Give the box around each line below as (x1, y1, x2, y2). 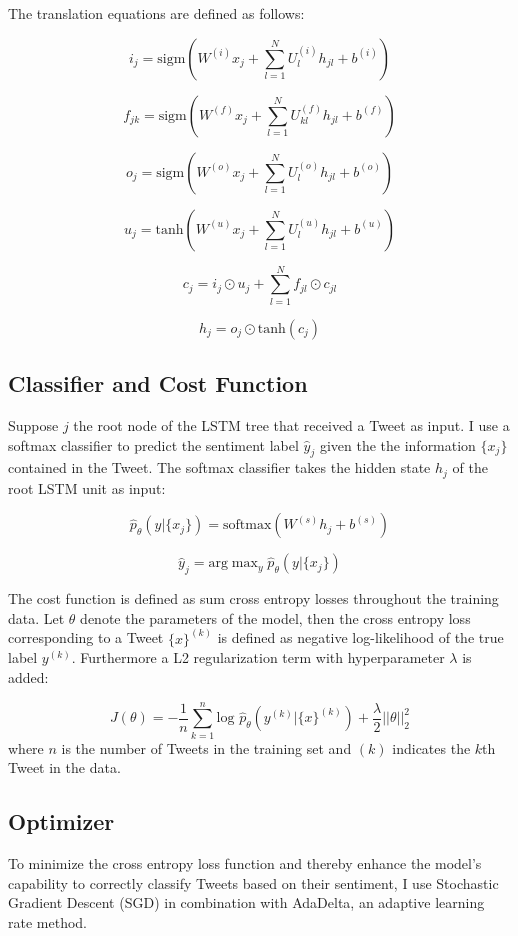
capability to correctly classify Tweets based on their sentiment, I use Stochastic (8, 872, 499, 893)
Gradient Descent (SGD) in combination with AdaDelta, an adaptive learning (8, 892, 485, 913)
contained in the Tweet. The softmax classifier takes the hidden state (8, 457, 431, 478)
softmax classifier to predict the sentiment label (8, 434, 299, 455)
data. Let (8, 607, 65, 628)
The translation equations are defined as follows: (8, 3, 305, 23)
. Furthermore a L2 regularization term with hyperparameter (71, 647, 445, 668)
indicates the (392, 737, 471, 758)
